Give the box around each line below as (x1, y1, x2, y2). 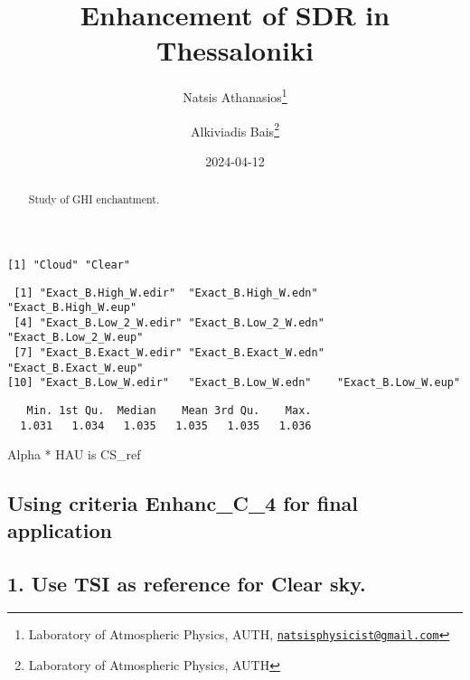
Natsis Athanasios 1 (183, 85, 287, 106)
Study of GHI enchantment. (28, 192, 160, 207)
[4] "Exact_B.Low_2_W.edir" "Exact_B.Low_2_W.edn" (14, 316, 324, 329)
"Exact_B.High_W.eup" (7, 301, 137, 315)
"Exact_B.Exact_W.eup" (7, 361, 144, 374)
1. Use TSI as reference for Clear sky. (7, 569, 366, 597)
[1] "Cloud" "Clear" (7, 258, 131, 271)
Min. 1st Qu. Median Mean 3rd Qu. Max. (26, 404, 312, 418)
